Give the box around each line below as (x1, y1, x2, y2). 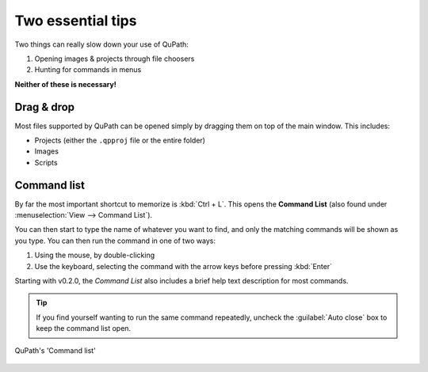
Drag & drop (14, 100, 75, 114)
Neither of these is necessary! (14, 79, 117, 89)
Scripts (34, 158, 59, 167)
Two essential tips (14, 12, 137, 29)
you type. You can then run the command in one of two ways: (14, 236, 216, 245)
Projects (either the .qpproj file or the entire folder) (34, 135, 206, 146)
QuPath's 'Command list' (14, 345, 97, 355)
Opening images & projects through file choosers (34, 54, 195, 63)
